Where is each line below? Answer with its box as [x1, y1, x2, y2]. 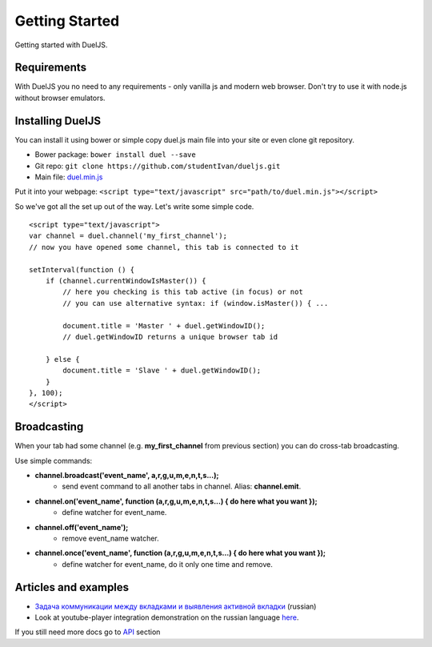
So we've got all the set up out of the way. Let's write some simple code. [14, 201, 254, 211]
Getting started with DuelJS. [14, 40, 108, 50]
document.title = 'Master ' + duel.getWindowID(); [62, 321, 266, 330]
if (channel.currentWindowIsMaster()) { [45, 276, 207, 286]
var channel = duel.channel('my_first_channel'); [29, 231, 228, 240]
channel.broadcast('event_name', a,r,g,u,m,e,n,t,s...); [34, 471, 219, 480]
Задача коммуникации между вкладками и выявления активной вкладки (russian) [34, 601, 317, 611]
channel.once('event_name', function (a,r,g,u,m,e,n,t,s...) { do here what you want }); [34, 549, 326, 558]
